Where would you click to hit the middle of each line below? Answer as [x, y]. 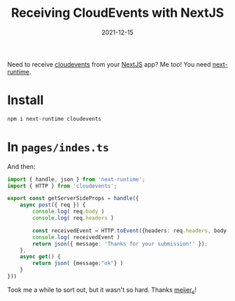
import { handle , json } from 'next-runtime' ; [76, 179]
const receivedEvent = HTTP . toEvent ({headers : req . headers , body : [131, 230]
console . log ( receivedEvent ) [76, 237]
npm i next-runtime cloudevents [54, 119]
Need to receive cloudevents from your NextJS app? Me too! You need [109, 64]
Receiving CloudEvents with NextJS [117, 13]
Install [26, 100]
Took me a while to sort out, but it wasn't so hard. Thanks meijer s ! [102, 290]
